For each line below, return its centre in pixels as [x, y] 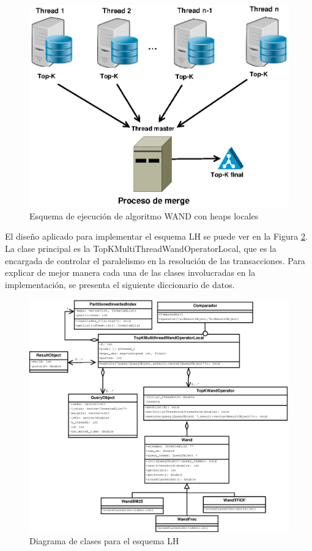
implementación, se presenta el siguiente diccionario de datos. [120, 284]
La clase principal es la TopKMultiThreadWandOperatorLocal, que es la [141, 248]
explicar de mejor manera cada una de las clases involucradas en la [130, 272]
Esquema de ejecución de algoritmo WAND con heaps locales [144, 215]
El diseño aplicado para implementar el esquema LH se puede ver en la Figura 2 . [156, 236]
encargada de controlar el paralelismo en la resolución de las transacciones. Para [155, 260]
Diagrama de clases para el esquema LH [104, 540]
